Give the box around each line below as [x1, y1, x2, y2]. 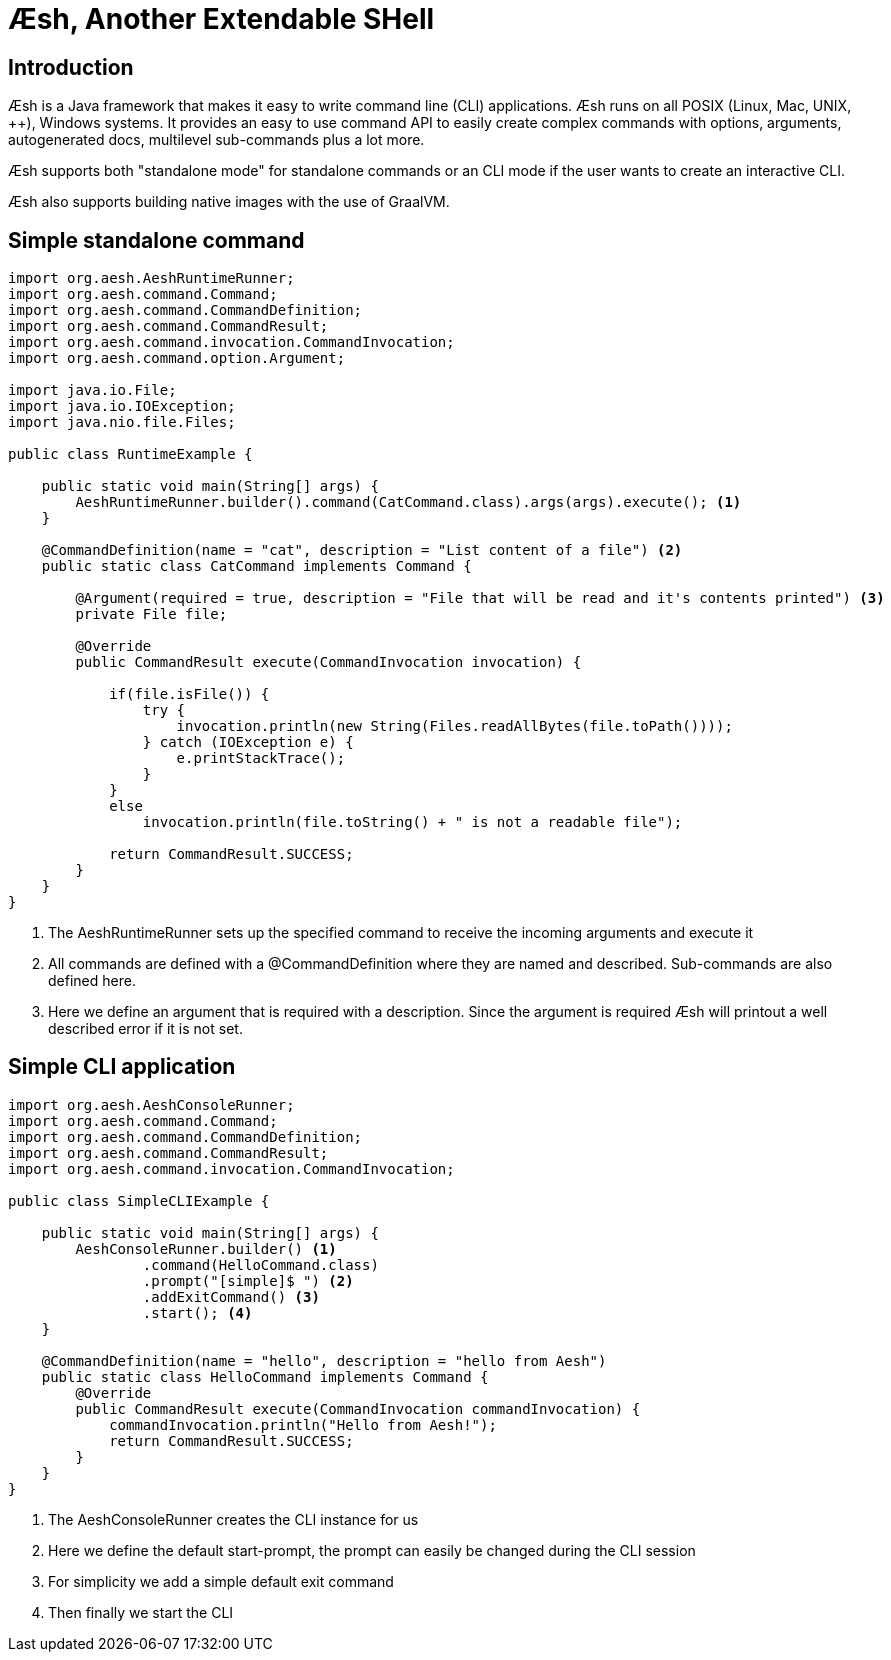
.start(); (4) [142, 1304, 253, 1321]
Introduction [8, 54, 134, 80]
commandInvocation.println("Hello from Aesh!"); [109, 1416, 497, 1433]
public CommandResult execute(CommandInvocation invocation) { [75, 654, 582, 671]
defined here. [48, 972, 136, 990]
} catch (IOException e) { [142, 734, 354, 751]
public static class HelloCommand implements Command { [41, 1368, 489, 1385]
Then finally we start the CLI [48, 1603, 234, 1621]
